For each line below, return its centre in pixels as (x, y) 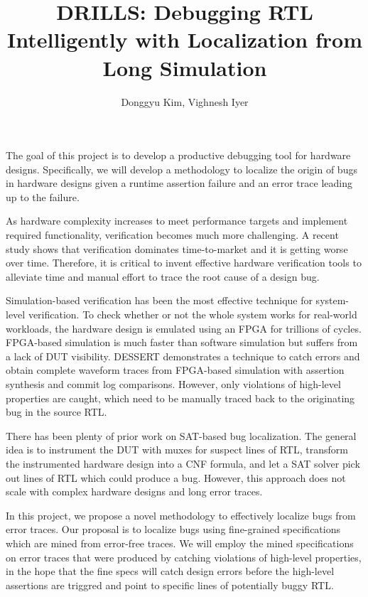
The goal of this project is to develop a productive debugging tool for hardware (178, 155)
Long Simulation (185, 67)
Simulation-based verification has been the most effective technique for (159, 300)
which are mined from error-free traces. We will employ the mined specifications (180, 543)
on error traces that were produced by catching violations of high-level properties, (184, 557)
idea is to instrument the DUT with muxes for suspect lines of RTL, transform (177, 450)
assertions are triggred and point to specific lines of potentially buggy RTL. (170, 585)
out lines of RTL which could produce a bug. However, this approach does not (176, 477)
